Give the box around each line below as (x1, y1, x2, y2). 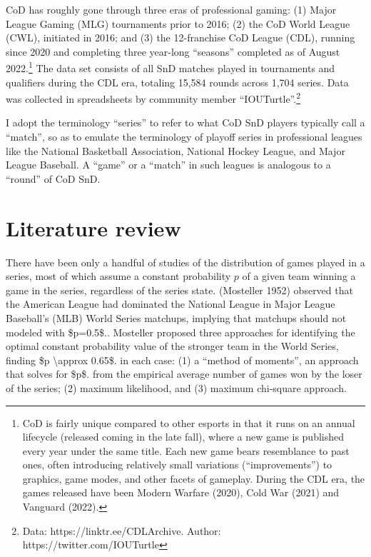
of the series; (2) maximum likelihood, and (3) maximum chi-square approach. (6, 380, 347, 395)
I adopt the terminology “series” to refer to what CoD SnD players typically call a (6, 115, 365, 130)
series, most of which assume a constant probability (6, 269, 231, 283)
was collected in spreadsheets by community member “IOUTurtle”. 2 (6, 89, 300, 106)
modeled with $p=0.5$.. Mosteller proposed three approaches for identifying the (6, 324, 355, 339)
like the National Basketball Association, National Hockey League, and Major (6, 143, 345, 158)
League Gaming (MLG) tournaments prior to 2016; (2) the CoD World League (6, 16, 350, 31)
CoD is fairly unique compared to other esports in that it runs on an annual (22, 415, 355, 430)
